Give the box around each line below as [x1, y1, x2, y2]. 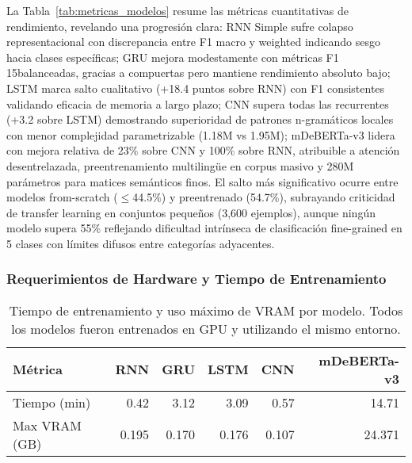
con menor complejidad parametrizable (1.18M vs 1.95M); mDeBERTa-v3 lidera [6, 126, 395, 143]
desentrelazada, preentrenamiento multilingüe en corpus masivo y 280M [6, 157, 354, 174]
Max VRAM [13, 415, 82, 434]
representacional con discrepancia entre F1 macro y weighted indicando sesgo [6, 33, 380, 50]
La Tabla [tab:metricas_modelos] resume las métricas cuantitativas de [6, 2, 349, 18]
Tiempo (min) [13, 392, 91, 411]
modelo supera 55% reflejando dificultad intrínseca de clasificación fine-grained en [6, 220, 402, 236]
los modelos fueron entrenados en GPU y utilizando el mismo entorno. [11, 319, 401, 338]
